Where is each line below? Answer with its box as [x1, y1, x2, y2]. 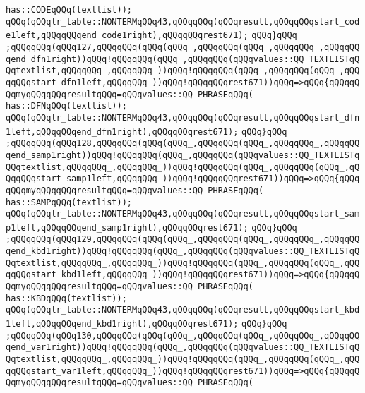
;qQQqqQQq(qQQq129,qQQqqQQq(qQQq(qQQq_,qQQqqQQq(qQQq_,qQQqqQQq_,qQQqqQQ [6, 234, 360, 245]
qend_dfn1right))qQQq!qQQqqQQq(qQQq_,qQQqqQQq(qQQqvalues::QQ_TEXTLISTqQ [6, 54, 360, 64]
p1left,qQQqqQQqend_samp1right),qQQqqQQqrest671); [6, 222, 249, 233]
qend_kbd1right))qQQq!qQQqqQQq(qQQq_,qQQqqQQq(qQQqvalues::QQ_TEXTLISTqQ [6, 246, 360, 257]
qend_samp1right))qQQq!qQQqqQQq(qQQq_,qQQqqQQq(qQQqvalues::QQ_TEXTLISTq [6, 150, 360, 160]
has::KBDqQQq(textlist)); [6, 293, 127, 303]
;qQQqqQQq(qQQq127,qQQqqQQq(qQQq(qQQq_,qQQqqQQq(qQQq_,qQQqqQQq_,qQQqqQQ [6, 42, 360, 52]
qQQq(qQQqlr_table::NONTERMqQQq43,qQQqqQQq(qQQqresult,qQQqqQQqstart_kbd [6, 305, 360, 315]
